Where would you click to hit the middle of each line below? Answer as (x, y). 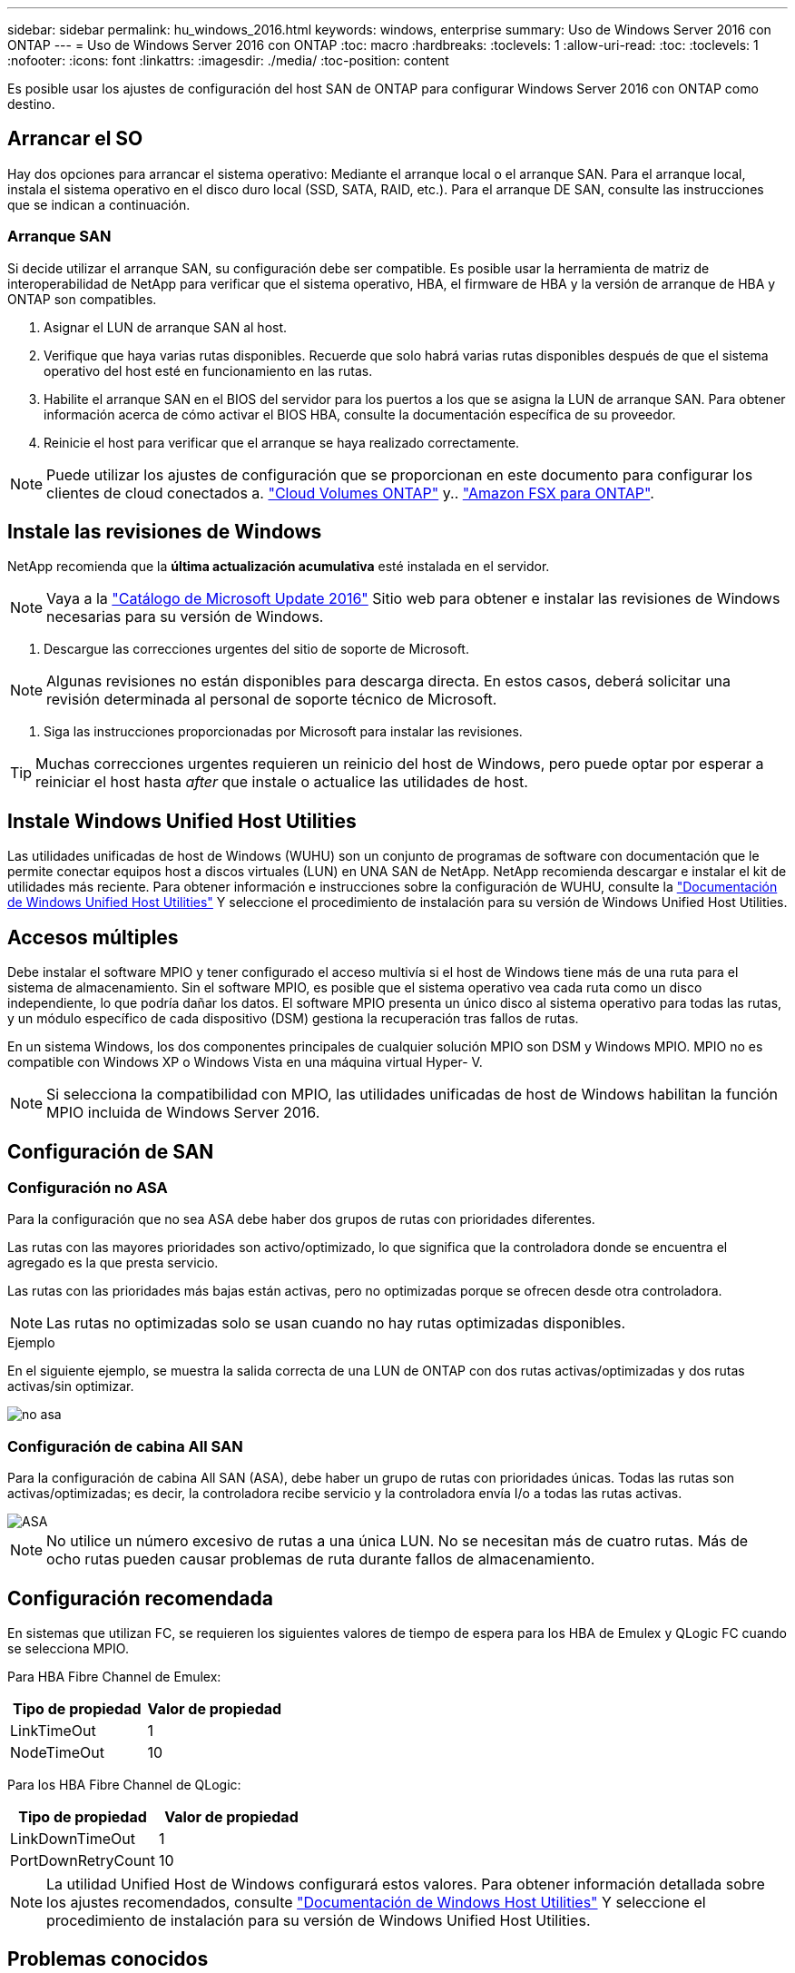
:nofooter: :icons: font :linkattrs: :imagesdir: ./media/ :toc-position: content (228, 60)
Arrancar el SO (75, 139)
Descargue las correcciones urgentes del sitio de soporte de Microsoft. (256, 649)
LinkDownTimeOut (73, 1838)
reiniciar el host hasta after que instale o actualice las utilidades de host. (282, 782)
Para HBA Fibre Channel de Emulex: (114, 1676)
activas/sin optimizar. (71, 1386)
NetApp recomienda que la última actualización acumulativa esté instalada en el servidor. (279, 567)
